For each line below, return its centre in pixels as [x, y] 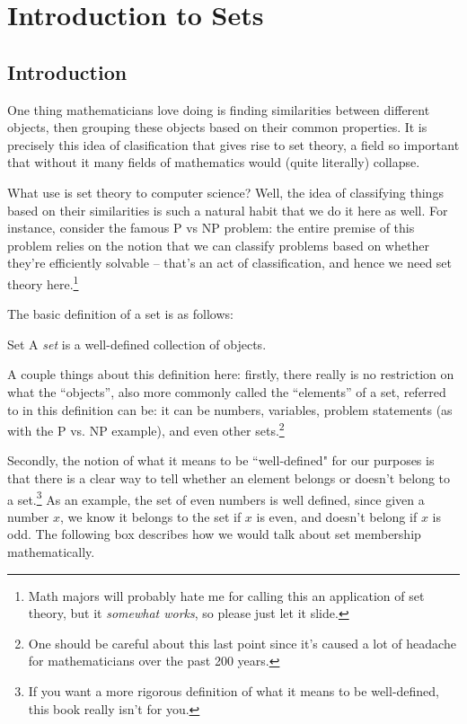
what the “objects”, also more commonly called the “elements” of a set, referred [227, 391]
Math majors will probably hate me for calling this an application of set [226, 595]
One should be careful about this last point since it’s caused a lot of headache [242, 643]
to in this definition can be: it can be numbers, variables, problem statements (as [230, 409]
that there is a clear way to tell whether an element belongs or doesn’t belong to [229, 477]
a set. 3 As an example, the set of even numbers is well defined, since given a [216, 498]
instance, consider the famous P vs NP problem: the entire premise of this [211, 228]
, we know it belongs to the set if [151, 516]
